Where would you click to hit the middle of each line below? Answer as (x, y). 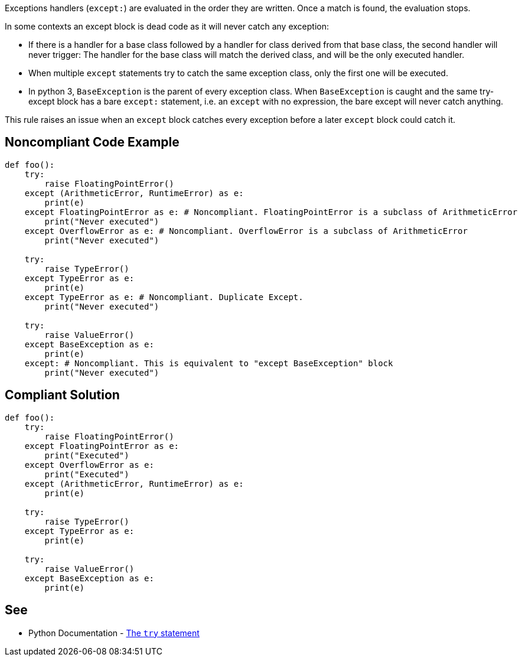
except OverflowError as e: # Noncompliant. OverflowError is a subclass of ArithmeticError (246, 231)
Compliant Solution (62, 395)
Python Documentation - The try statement (114, 633)
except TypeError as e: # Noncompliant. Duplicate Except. (164, 297)
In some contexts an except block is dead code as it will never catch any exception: (167, 26)
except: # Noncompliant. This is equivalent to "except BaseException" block (209, 363)
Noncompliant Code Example (92, 142)
